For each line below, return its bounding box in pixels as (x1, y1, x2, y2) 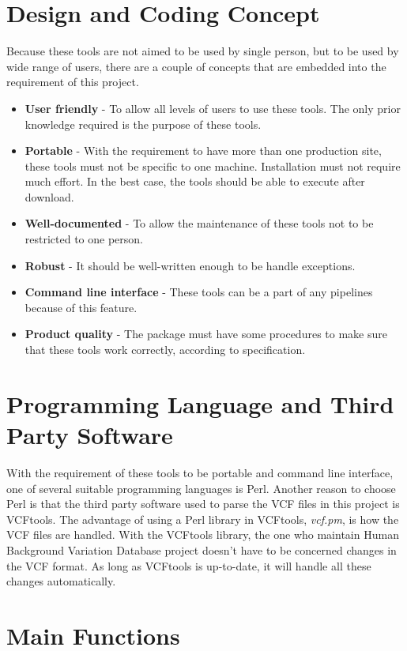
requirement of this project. (6, 73, 139, 90)
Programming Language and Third (6, 387, 394, 420)
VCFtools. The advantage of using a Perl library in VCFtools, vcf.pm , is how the (6, 510, 399, 527)
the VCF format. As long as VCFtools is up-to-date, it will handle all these (6, 557, 371, 574)
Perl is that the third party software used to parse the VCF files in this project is (6, 495, 400, 512)
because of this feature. (24, 299, 138, 315)
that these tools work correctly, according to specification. (24, 341, 306, 358)
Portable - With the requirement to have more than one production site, (24, 142, 382, 159)
